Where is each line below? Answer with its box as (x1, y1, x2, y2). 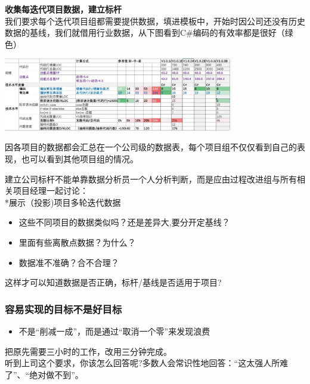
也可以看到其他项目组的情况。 (21, 152, 138, 165)
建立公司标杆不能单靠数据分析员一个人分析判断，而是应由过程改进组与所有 (5, 172, 297, 185)
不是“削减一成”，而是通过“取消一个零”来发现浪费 (18, 324, 210, 337)
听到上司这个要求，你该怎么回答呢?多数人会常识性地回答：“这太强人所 (5, 357, 280, 369)
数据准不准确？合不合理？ (18, 256, 119, 268)
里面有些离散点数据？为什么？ (18, 236, 136, 248)
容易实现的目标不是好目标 (5, 301, 122, 316)
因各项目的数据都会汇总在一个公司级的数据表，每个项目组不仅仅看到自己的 (5, 141, 297, 153)
